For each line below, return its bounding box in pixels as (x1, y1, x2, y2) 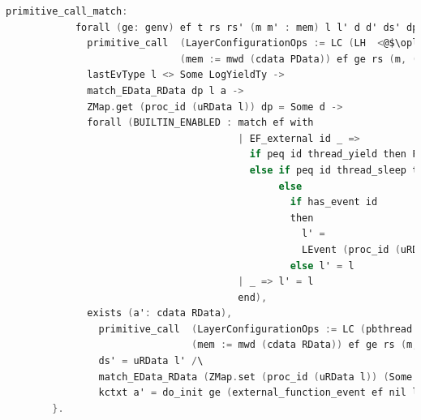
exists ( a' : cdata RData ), (87, 307, 233, 319)
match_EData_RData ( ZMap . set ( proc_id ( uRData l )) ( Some (98, 371, 413, 383)
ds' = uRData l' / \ (98, 355, 204, 367)
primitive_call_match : (6, 6, 128, 17)
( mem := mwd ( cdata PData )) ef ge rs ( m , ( (179, 53, 419, 65)
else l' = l (290, 259, 354, 272)
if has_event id (290, 196, 378, 208)
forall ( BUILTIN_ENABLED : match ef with (87, 117, 314, 129)
